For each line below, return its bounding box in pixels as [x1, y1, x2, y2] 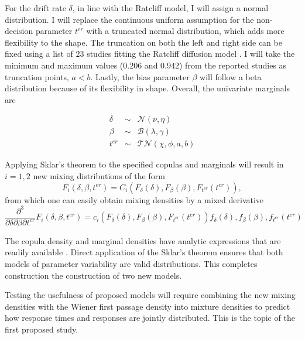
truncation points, [5, 70, 69, 83]
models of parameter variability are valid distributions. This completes [5, 257, 258, 269]
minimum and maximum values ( [5, 59, 124, 71]
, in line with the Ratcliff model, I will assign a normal [72, 2, 269, 13]
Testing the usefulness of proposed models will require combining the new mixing [5, 289, 296, 301]
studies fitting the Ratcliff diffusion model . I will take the [87, 47, 295, 60]
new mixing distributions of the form [33, 170, 165, 182]
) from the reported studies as [179, 59, 287, 71]
